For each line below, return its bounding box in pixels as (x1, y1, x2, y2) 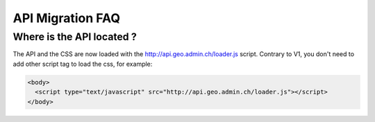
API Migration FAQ (12, 10, 121, 26)
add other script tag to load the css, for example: (12, 60, 153, 68)
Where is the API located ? (12, 31, 137, 43)
